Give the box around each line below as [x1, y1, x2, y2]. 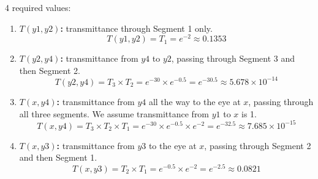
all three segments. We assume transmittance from [19, 107, 210, 120]
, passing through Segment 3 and [171, 52, 295, 65]
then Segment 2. [19, 64, 80, 76]
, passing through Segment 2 [204, 139, 311, 152]
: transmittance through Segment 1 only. [60, 21, 213, 34]
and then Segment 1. [19, 151, 97, 164]
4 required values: [5, 1, 71, 13]
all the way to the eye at [148, 95, 241, 108]
